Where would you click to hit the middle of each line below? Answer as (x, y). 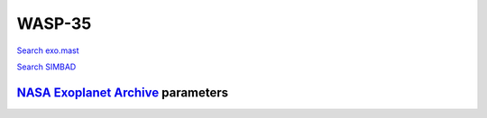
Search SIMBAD (46, 67)
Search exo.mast (48, 50)
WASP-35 (54, 23)
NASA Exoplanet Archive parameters (123, 92)
